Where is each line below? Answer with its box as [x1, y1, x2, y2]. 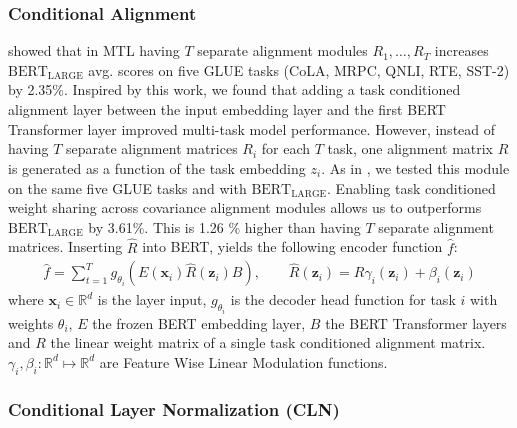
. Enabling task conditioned [327, 177, 496, 198]
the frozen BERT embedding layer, [92, 312, 306, 333]
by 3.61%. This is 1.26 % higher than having [88, 216, 361, 237]
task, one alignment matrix [327, 138, 494, 159]
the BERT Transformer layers [325, 312, 507, 333]
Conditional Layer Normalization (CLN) [8, 396, 340, 421]
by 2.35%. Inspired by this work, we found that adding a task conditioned [8, 79, 461, 100]
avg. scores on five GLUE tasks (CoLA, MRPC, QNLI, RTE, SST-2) [88, 59, 510, 80]
